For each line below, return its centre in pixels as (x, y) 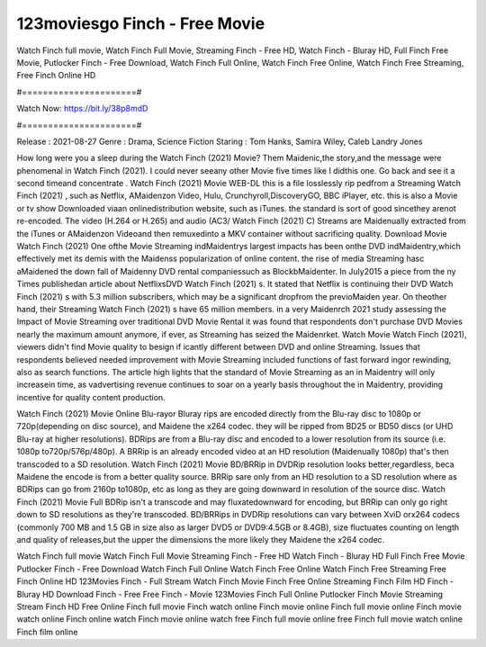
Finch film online (47, 632)
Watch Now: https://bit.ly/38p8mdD (82, 109)
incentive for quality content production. (91, 397)
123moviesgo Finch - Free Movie (141, 23)
